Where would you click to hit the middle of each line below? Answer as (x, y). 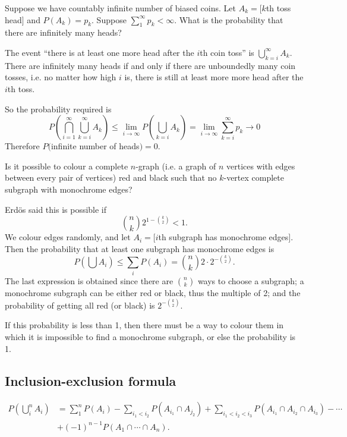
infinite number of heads (95, 146)
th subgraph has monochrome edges (223, 237)
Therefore (22, 146)
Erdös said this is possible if (56, 209)
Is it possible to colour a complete (67, 166)
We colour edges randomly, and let (68, 237)
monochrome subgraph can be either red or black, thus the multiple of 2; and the (153, 292)
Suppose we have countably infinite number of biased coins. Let (120, 8)
